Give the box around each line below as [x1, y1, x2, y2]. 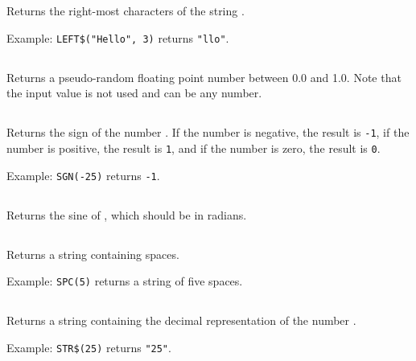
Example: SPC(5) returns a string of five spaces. [6, 273, 243, 289]
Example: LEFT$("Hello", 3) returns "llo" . [6, 29, 229, 46]
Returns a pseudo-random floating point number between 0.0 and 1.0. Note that [6, 68, 402, 85]
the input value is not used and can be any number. [6, 84, 262, 101]
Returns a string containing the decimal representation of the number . [6, 312, 356, 329]
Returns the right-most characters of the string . [6, 2, 245, 18]
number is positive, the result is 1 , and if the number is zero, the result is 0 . [6, 139, 381, 156]
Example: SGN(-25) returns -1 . [6, 166, 160, 183]
